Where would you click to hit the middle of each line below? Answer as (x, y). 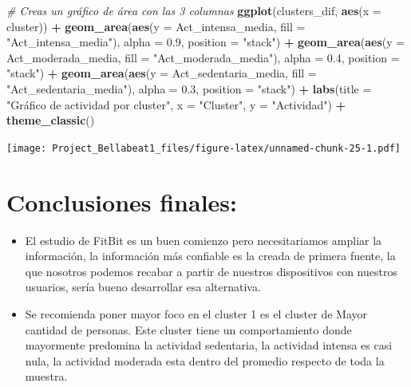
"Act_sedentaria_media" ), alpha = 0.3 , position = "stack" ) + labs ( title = (189, 88)
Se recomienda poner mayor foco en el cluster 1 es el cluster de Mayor (196, 313)
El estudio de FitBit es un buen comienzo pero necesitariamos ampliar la (204, 240)
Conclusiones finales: (122, 201)
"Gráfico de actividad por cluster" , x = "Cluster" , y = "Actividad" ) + (176, 104)
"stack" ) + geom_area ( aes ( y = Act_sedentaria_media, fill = (162, 73)
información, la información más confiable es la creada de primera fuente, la (210, 256)
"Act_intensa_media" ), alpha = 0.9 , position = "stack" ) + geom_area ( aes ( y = (206, 42)
